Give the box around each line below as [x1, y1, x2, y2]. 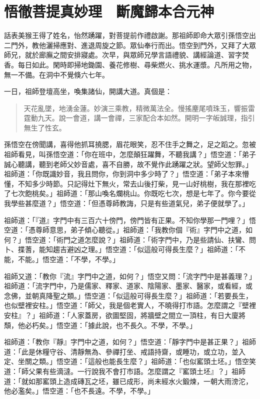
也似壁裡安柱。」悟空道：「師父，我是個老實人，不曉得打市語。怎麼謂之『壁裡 [4, 300, 256, 310]
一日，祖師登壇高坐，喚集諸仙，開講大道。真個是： [4, 86, 172, 96]
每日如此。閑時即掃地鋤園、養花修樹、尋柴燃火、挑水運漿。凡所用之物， [17, 59, 256, 69]
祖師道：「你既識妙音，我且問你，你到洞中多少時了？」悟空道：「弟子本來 [4, 168, 242, 179]
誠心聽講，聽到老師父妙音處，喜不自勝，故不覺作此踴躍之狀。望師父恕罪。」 [4, 158, 252, 169]
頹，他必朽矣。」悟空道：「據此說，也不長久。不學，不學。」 [4, 319, 196, 330]
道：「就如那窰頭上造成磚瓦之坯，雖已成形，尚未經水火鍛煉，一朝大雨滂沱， [4, 375, 252, 386]
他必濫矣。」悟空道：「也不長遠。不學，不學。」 [4, 385, 154, 396]
